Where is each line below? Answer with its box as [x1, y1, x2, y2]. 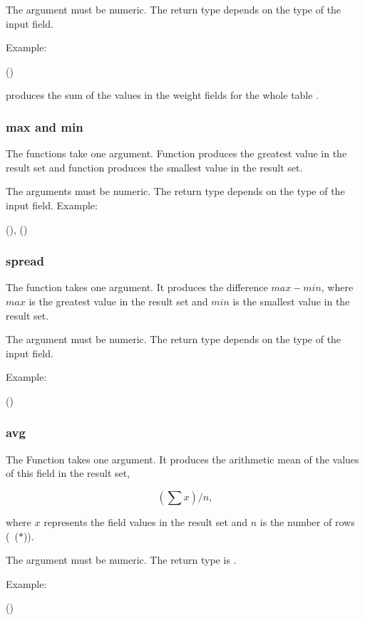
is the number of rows [259, 514, 355, 529]
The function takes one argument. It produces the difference [6, 280, 268, 295]
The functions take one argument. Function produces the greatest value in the [6, 146, 347, 161]
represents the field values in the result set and [43, 514, 248, 529]
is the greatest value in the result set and [29, 293, 208, 308]
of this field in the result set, [6, 466, 130, 480]
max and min [6, 117, 83, 135]
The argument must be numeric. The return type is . [6, 552, 237, 567]
